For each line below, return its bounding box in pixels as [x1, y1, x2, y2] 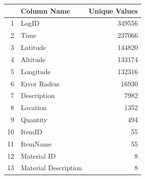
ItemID [21, 126, 43, 136]
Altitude [21, 54, 45, 64]
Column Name [21, 5, 71, 16]
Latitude [21, 42, 46, 52]
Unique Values [88, 5, 138, 16]
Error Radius [21, 78, 59, 88]
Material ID [21, 150, 56, 161]
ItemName [21, 138, 52, 148]
